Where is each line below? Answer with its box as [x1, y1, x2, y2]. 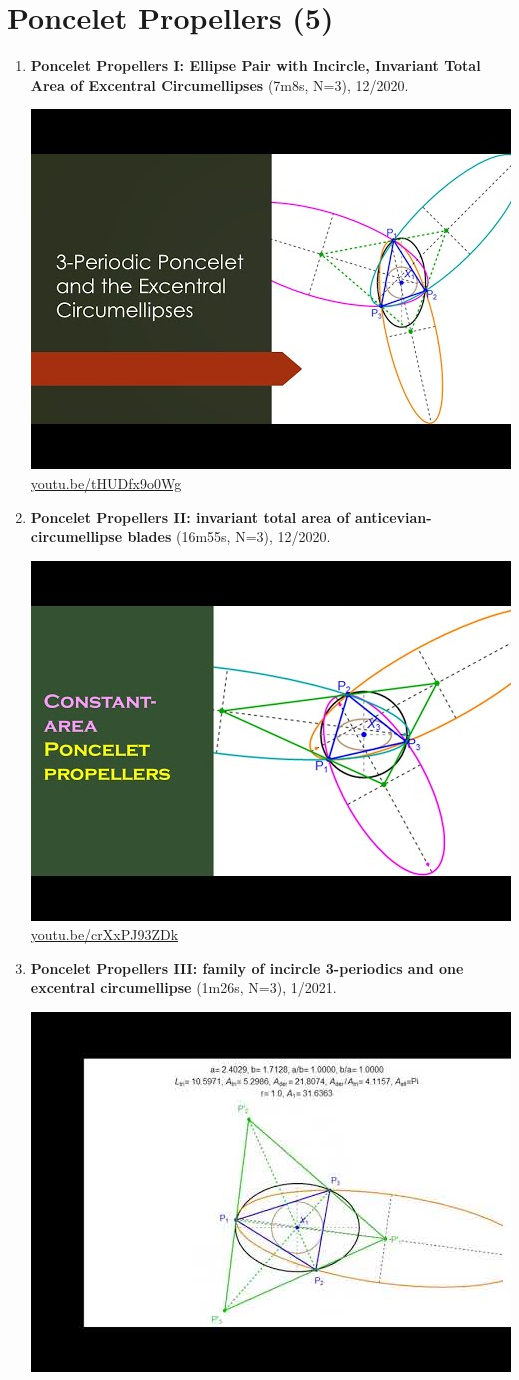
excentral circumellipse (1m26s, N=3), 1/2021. [30, 977, 337, 998]
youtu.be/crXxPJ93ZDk [30, 924, 179, 945]
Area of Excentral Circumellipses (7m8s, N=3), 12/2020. [30, 74, 409, 95]
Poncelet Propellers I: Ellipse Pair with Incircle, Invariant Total [30, 55, 481, 76]
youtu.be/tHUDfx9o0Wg [30, 472, 182, 493]
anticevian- [354, 506, 432, 527]
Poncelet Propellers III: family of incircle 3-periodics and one [30, 957, 464, 978]
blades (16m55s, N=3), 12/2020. [127, 526, 331, 547]
